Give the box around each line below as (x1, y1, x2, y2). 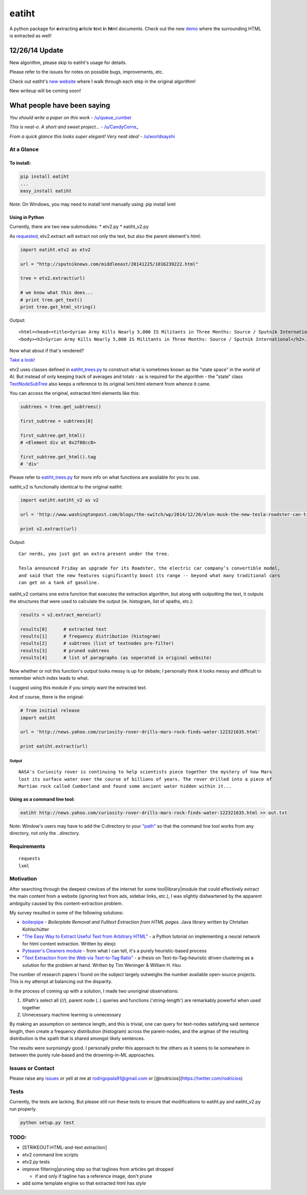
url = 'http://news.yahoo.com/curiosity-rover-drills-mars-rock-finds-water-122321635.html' (20, 729, 260, 735)
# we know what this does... (20, 290, 94, 296)
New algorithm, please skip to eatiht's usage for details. (9, 59, 127, 65)
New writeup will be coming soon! (9, 87, 81, 94)
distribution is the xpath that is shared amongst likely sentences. (9, 1035, 145, 1042)
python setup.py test (20, 1119, 75, 1125)
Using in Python (9, 214, 45, 220)
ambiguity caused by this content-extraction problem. (9, 900, 123, 906)
